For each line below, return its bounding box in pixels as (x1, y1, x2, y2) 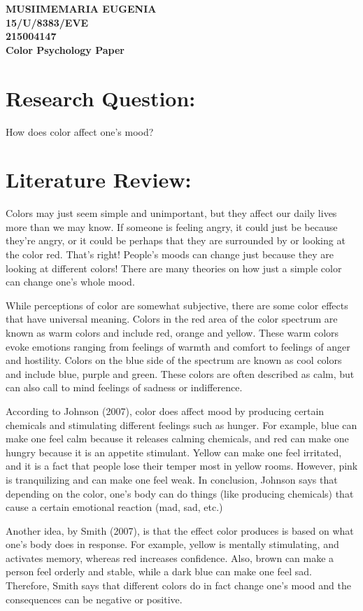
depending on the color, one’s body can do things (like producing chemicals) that (6, 486, 354, 500)
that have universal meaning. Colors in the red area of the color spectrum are (6, 311, 338, 326)
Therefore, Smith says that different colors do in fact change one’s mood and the (6, 578, 351, 593)
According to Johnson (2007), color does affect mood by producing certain (6, 403, 325, 418)
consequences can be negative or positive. (6, 591, 183, 606)
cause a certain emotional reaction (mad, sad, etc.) (6, 500, 223, 514)
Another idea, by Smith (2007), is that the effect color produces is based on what (6, 523, 354, 538)
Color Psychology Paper (6, 42, 124, 57)
